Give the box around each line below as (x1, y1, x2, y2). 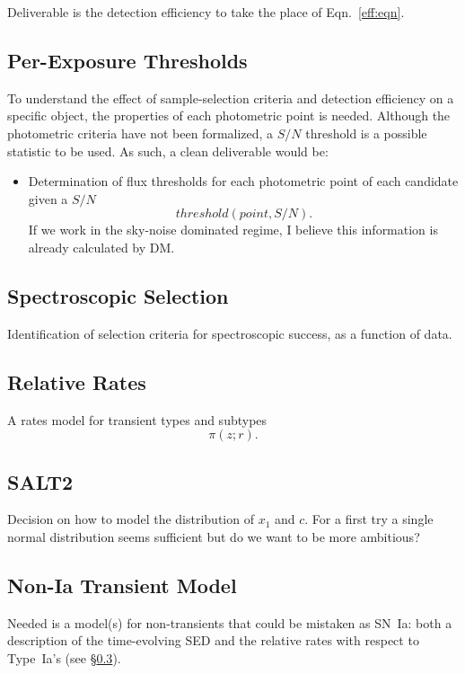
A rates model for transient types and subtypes (7, 410, 268, 429)
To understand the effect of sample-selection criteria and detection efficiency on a (7, 88, 454, 107)
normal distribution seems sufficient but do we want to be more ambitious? (7, 527, 420, 545)
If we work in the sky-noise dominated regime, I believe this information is (28, 220, 438, 239)
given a (28, 189, 68, 208)
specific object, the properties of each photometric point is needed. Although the (7, 106, 451, 125)
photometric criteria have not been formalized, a (7, 123, 274, 142)
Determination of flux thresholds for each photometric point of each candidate (28, 172, 459, 191)
